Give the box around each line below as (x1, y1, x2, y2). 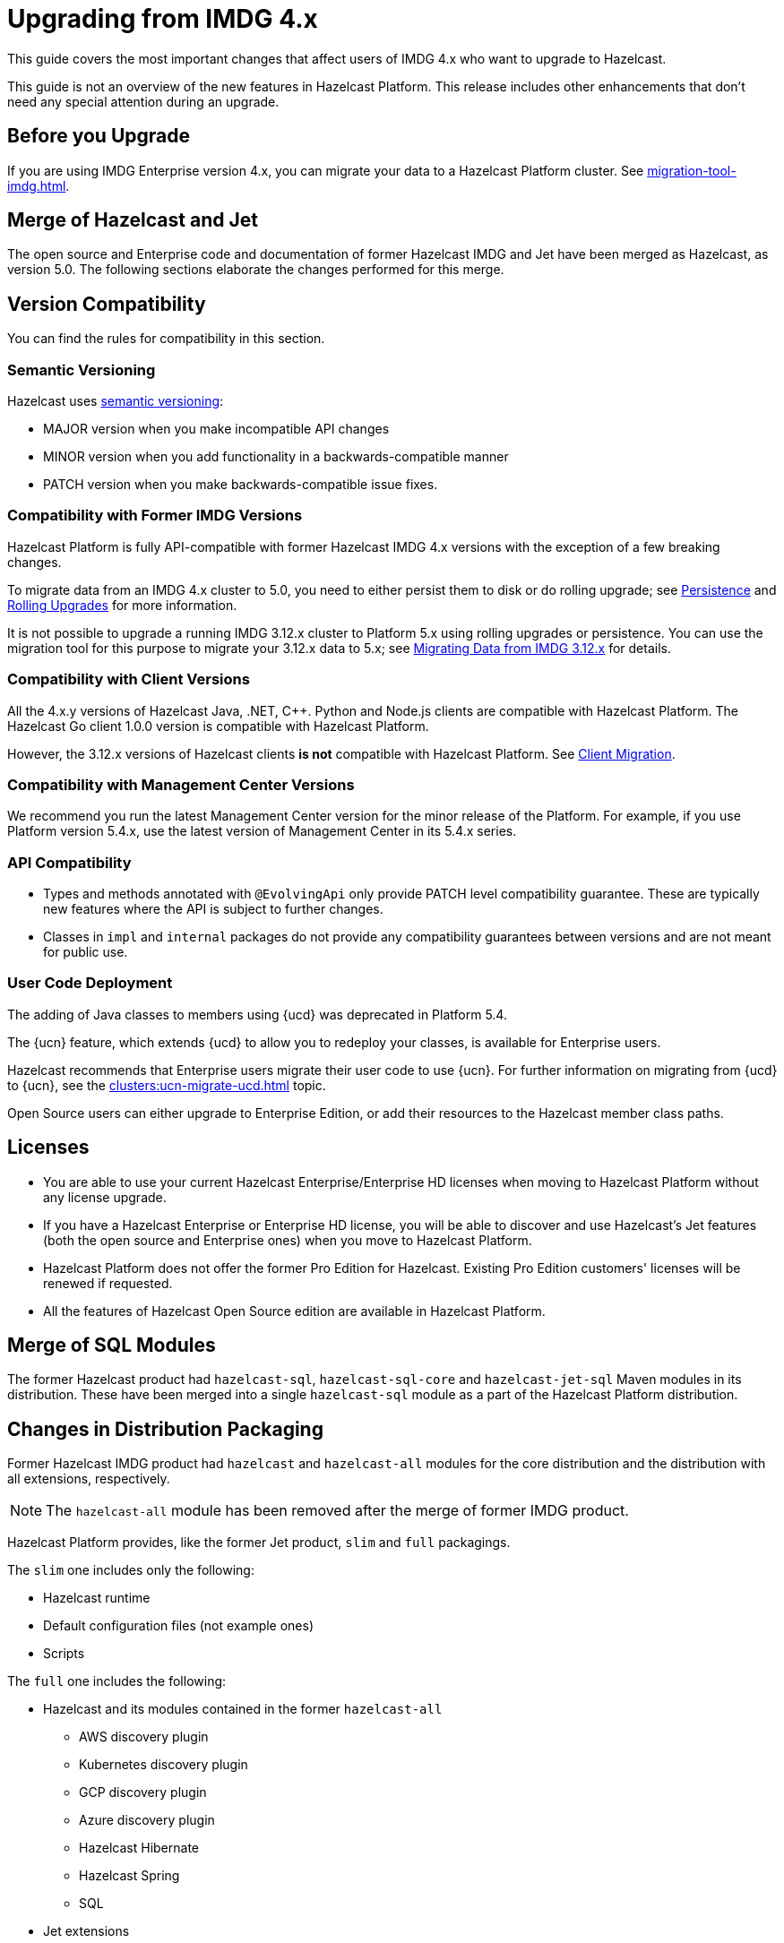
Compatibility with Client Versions (7, 670, 250, 689)
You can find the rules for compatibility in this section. (7, 331, 325, 347)
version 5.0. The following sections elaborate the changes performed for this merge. (7, 262, 504, 278)
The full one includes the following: (7, 1673, 227, 1689)
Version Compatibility (7, 292, 206, 315)
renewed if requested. (43, 1275, 173, 1291)
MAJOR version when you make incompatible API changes (43, 421, 390, 437)
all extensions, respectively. (7, 1471, 170, 1487)
